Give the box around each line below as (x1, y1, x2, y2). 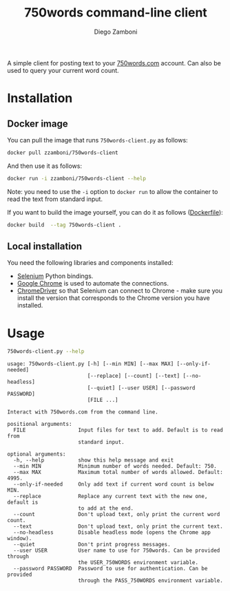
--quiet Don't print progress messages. (13, 541, 171, 548)
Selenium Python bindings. (17, 272, 94, 280)
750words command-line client (23, 5, 208, 21)
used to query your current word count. (7, 66, 119, 74)
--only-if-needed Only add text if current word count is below (13, 481, 214, 488)
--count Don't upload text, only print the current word (13, 511, 220, 518)
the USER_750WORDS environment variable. (78, 559, 198, 566)
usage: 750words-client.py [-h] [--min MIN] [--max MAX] (7, 361, 174, 367)
